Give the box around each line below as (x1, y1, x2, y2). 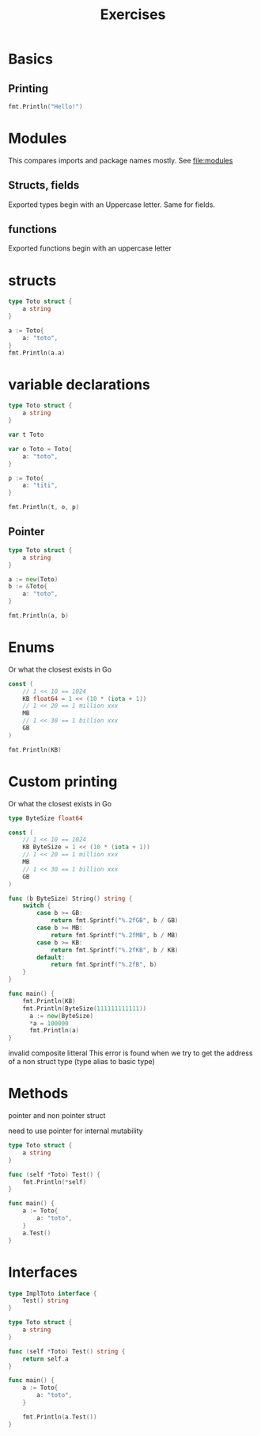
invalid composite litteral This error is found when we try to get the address (8, 1048, 253, 1058)
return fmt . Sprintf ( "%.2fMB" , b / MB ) (50, 931, 179, 939)
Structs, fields (8, 178, 80, 192)
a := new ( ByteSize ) (28, 1012, 93, 1020)
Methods (8, 1085, 69, 1103)
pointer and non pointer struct (8, 1111, 106, 1120)
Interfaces (8, 1263, 78, 1281)
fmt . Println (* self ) (22, 1178, 87, 1186)
